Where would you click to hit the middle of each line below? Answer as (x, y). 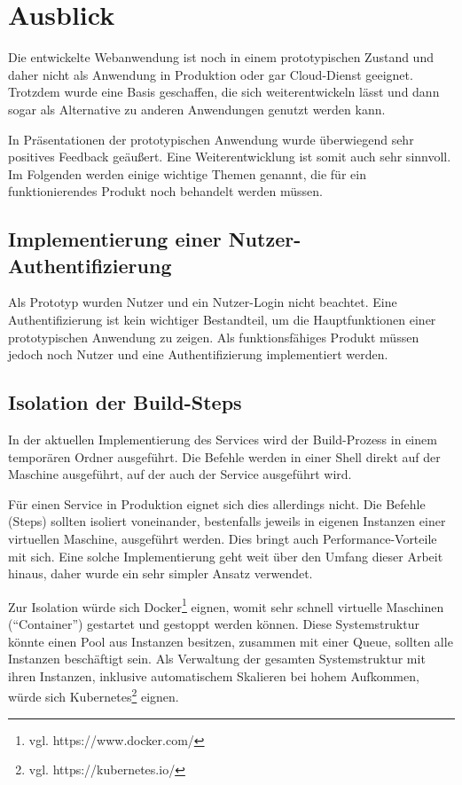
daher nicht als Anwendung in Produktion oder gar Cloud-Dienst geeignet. (211, 74)
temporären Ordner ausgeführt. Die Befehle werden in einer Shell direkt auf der (224, 456)
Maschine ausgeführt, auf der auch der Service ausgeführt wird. (180, 474)
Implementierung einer (115, 239)
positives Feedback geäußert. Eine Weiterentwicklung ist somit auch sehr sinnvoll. (230, 157)
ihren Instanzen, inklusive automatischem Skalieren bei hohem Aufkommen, (214, 675)
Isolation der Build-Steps (125, 402)
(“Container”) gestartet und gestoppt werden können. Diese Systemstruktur (214, 624)
